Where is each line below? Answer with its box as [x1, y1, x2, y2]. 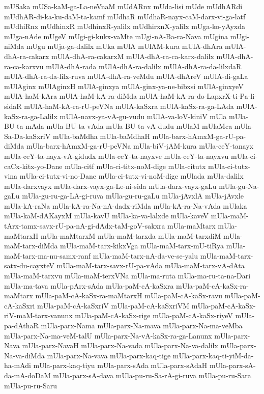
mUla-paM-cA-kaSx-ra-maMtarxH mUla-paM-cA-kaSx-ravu [35, 290, 223, 301]
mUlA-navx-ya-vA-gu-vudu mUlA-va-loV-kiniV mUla [60, 110, 227, 121]
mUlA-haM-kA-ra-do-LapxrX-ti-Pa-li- [139, 91, 257, 101]
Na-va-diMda [4, 350, 45, 360]
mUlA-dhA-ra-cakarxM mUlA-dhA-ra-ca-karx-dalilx [51, 50, 214, 61]
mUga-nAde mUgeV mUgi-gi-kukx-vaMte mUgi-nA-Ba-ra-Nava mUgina [4, 31, 228, 41]
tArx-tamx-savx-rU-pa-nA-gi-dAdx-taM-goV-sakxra [4, 220, 165, 231]
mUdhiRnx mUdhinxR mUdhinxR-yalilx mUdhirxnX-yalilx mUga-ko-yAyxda [4, 21, 245, 32]
